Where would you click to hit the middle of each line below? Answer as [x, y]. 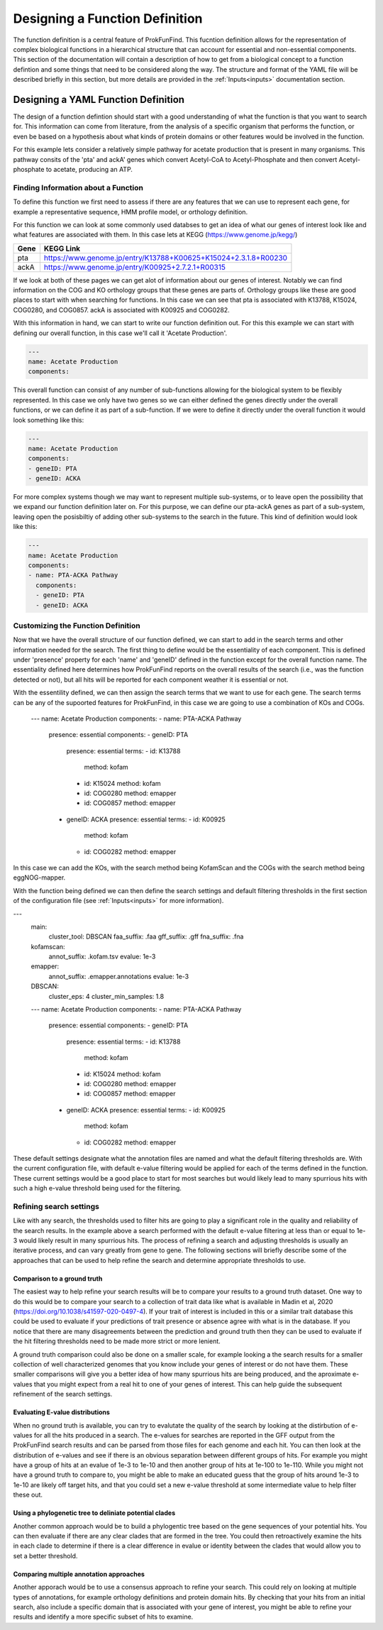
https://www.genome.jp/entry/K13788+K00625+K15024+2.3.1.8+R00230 [165, 258]
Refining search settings [56, 1206]
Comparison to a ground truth [58, 1279]
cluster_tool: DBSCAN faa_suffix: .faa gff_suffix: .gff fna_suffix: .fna [146, 936]
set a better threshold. [45, 1555]
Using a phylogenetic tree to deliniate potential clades [94, 1513]
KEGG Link [62, 248]
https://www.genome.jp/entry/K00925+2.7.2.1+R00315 [135, 267]
